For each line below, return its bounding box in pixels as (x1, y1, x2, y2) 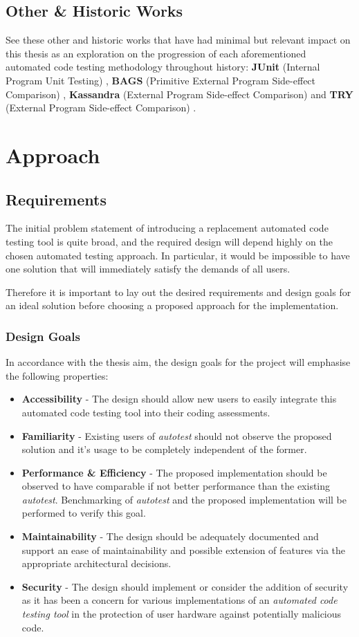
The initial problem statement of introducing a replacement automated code (6, 221, 329, 235)
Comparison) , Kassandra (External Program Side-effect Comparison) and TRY (6, 86, 353, 101)
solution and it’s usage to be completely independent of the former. (21, 442, 307, 456)
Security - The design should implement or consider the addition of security (21, 579, 349, 593)
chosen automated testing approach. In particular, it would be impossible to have (6, 248, 350, 262)
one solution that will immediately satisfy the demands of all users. (6, 261, 291, 276)
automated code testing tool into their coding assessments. (21, 405, 270, 419)
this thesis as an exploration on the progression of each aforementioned (6, 46, 306, 60)
